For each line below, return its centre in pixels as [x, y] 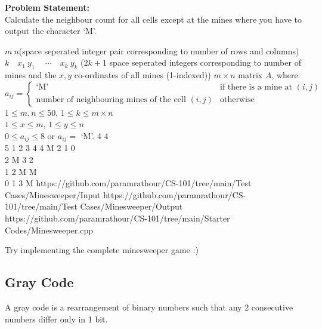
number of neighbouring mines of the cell [111, 100]
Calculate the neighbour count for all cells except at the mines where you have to [154, 19]
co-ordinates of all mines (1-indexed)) [143, 75]
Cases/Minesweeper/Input [53, 194]
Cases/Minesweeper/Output [131, 206]
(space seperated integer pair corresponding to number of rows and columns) [159, 50]
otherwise [237, 100]
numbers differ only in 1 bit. [56, 319]
